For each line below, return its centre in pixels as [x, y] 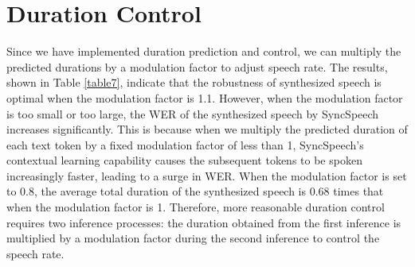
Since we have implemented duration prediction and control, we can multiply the [204, 51]
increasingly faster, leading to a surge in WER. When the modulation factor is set [207, 175]
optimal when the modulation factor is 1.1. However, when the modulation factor [205, 97]
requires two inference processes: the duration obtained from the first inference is [204, 222]
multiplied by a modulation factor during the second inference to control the [193, 238]
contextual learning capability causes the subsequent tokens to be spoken [184, 160]
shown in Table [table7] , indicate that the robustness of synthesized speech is [194, 82]
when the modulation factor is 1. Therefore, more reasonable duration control [196, 207]
